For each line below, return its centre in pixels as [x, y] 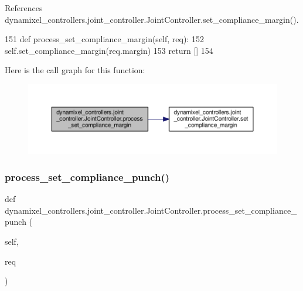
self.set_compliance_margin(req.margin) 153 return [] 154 [109, 50]
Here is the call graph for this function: [75, 70]
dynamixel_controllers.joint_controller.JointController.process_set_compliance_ [151, 210]
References [24, 8]
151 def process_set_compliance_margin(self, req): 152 [104, 39]
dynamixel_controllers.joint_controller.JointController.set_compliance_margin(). [152, 19]
